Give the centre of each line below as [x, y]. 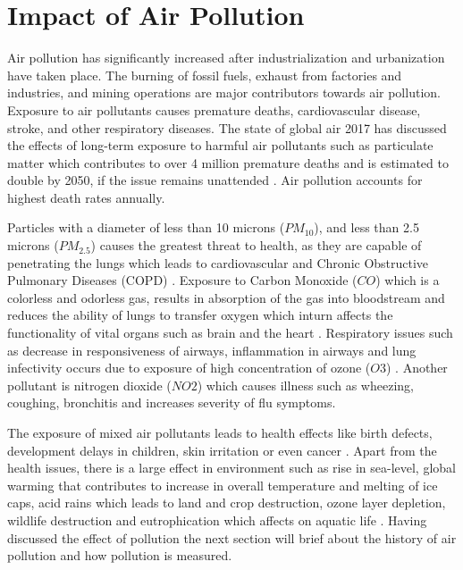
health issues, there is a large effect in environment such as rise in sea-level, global [231, 468]
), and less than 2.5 [366, 227]
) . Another [417, 368]
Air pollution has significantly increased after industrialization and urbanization [226, 58]
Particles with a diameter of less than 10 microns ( [146, 227]
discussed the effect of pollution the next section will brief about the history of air [232, 537]
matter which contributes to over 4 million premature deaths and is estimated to [228, 162]
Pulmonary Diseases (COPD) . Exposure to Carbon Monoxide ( [182, 280]
